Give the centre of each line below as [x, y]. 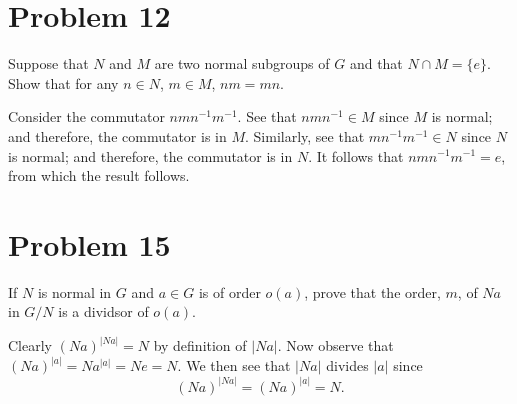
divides [347, 365]
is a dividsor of [103, 311]
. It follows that [356, 155]
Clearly [30, 345]
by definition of [200, 345]
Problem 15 [89, 243]
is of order [229, 291]
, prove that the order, [372, 291]
